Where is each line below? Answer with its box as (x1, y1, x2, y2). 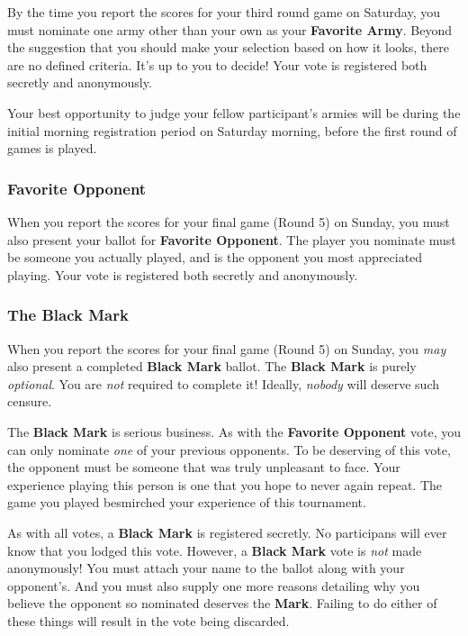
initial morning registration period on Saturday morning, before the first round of (7, 121, 457, 140)
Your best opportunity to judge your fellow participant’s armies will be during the (7, 103, 461, 122)
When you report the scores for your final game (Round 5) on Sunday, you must (7, 212, 450, 231)
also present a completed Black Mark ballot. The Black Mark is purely (7, 357, 417, 376)
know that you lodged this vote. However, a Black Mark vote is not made (7, 541, 422, 559)
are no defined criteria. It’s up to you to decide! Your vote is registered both (7, 55, 427, 74)
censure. (7, 392, 52, 411)
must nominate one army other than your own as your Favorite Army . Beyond (7, 20, 452, 39)
